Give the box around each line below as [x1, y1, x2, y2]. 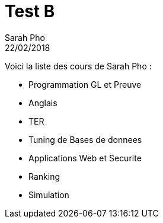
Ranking [28, 171, 60, 181]
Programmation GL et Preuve [28, 79, 142, 90]
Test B [5, 1, 55, 21]
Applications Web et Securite [28, 152, 142, 163]
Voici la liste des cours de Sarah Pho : [5, 60, 152, 71]
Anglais [28, 97, 57, 108]
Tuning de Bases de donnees [28, 134, 142, 145]
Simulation [28, 189, 69, 200]
